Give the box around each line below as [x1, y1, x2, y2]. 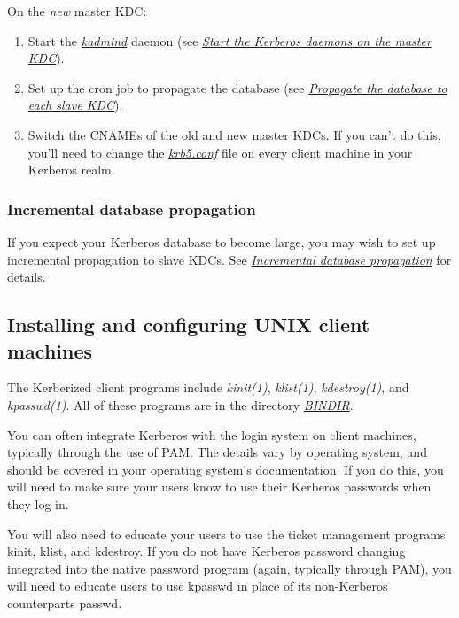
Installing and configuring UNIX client [7, 311, 370, 338]
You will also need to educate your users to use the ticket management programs [7, 524, 446, 543]
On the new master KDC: [7, 2, 147, 19]
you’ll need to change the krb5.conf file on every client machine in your [27, 143, 413, 161]
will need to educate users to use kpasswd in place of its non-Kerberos [7, 576, 388, 595]
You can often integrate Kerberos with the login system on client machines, [7, 425, 416, 444]
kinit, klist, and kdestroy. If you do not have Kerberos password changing [7, 542, 406, 560]
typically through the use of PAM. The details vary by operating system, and [7, 443, 427, 461]
